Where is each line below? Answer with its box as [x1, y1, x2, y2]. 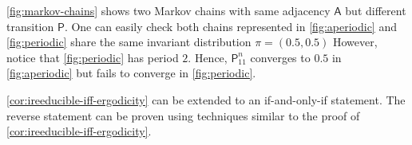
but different [345, 2, 406, 18]
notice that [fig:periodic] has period [6, 49, 179, 65]
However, [332, 33, 378, 50]
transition [6, 18, 54, 34]
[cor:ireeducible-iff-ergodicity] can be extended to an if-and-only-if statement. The [6, 91, 406, 108]
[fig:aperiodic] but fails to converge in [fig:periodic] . [6, 65, 256, 81]
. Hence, [188, 49, 228, 65]
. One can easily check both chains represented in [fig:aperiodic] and [64, 18, 397, 34]
